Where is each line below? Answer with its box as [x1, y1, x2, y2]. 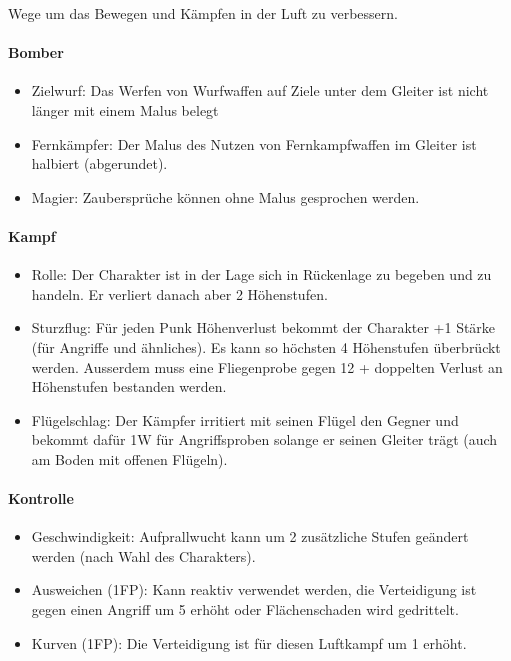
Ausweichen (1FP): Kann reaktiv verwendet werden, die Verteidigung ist [31, 579, 477, 600]
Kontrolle [8, 488, 74, 509]
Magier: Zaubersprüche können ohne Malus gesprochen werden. [31, 186, 420, 207]
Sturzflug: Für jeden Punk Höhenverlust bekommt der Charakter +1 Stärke [31, 317, 496, 338]
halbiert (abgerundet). [31, 153, 168, 174]
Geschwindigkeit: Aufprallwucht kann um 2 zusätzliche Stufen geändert [31, 526, 469, 547]
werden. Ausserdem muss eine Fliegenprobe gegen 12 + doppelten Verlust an [31, 356, 503, 377]
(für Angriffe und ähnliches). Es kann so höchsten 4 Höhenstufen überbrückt [31, 336, 501, 357]
